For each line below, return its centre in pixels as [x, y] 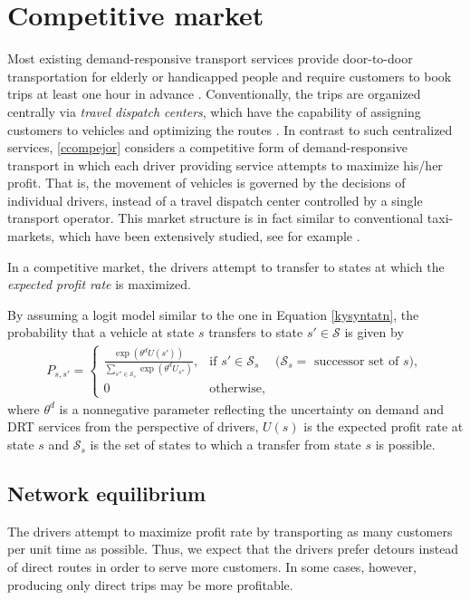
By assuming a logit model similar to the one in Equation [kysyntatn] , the [213, 314]
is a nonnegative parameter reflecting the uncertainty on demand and [252, 408]
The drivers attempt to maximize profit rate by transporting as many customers [230, 531]
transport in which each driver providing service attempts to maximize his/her [225, 165]
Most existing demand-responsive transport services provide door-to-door [210, 58]
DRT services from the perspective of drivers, [133, 426]
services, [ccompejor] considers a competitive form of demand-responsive [208, 147]
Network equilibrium [107, 494]
